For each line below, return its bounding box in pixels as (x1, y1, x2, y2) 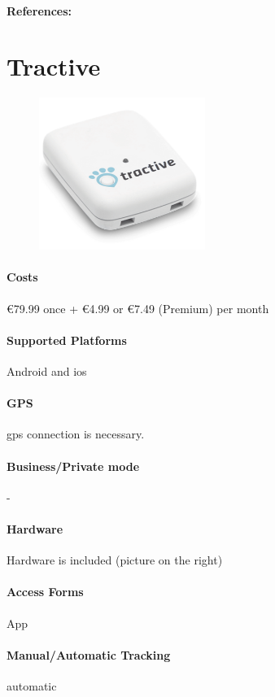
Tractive (7, 50, 101, 83)
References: (7, 2, 72, 19)
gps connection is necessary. (7, 425, 145, 442)
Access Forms (7, 583, 84, 600)
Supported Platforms (7, 331, 127, 348)
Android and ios (7, 362, 87, 379)
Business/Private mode (7, 457, 140, 474)
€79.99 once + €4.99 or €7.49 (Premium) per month (7, 299, 269, 316)
